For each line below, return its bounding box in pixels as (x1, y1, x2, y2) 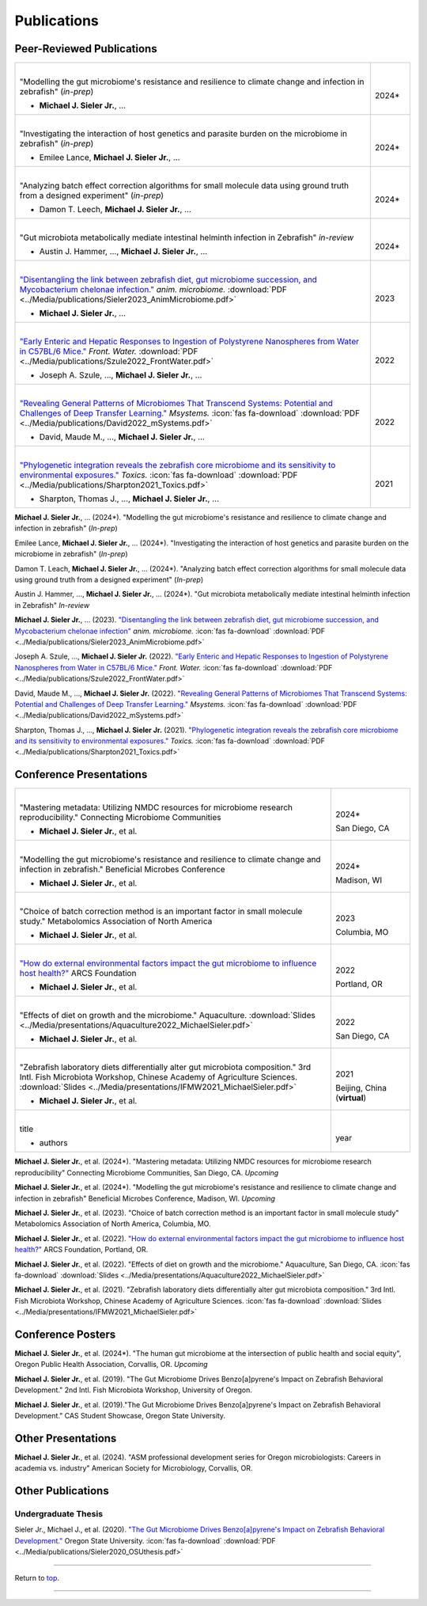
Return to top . (14, 1573, 59, 1582)
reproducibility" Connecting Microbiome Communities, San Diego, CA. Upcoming (14, 1167, 279, 1177)
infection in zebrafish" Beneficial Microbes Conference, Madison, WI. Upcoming (14, 1194, 276, 1203)
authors (39, 1137, 68, 1148)
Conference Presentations (14, 768, 148, 781)
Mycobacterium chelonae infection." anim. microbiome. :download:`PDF (19, 284, 288, 295)
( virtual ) (334, 1092, 367, 1103)
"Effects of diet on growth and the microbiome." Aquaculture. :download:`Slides (19, 1010, 316, 1021)
